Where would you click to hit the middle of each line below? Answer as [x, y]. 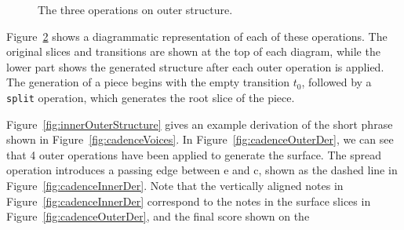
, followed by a [337, 82]
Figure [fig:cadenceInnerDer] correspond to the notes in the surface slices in [189, 201]
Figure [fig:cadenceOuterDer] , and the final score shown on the [158, 216]
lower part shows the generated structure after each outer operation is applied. [195, 66]
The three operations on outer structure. [135, 9]
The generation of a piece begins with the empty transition [148, 82]
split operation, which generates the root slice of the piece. [151, 97]
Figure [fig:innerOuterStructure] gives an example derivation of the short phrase [200, 124]
